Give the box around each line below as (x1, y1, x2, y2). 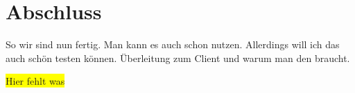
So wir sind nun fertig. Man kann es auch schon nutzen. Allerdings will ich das (6, 37, 340, 52)
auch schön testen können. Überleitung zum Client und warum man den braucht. (6, 50, 350, 65)
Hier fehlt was (6, 74, 65, 88)
